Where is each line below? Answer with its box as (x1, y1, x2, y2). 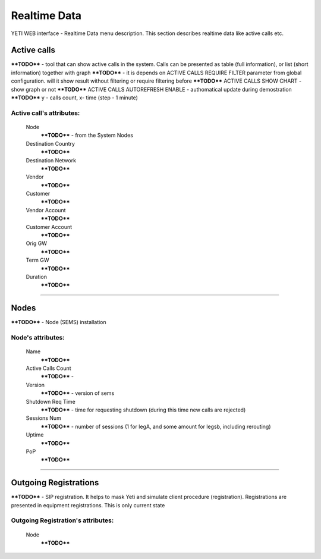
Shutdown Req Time (26, 398, 75, 405)
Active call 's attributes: (11, 109, 80, 117)
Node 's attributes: (11, 334, 65, 342)
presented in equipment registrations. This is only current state (11, 501, 165, 508)
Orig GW (26, 240, 48, 247)
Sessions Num (26, 414, 62, 422)
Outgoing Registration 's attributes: (11, 516, 114, 525)
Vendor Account (26, 206, 66, 213)
